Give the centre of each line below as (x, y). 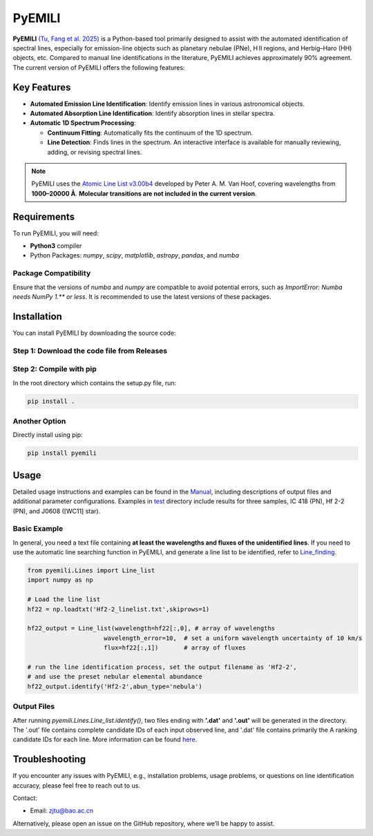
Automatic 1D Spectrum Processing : (83, 123)
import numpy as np (60, 580)
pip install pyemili (62, 453)
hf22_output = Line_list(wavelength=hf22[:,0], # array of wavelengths (151, 629)
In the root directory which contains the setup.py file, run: (95, 382)
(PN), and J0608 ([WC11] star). (57, 511)
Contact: (25, 798)
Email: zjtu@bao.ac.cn (61, 810)
